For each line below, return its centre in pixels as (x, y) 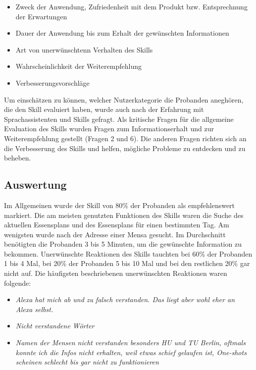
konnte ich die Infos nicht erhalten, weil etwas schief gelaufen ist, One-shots (131, 352)
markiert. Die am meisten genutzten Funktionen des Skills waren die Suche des (124, 215)
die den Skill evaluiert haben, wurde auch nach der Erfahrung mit (104, 109)
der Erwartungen (41, 16)
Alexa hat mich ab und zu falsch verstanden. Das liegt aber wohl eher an (125, 299)
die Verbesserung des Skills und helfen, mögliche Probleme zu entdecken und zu (125, 148)
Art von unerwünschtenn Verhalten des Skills (84, 49)
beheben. (18, 158)
